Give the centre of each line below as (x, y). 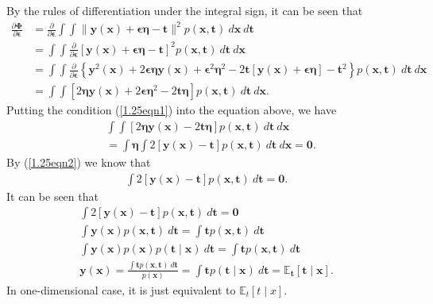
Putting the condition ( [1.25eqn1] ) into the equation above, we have (172, 110)
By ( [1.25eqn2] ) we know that (79, 162)
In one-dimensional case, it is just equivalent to (121, 290)
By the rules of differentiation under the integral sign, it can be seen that (185, 10)
